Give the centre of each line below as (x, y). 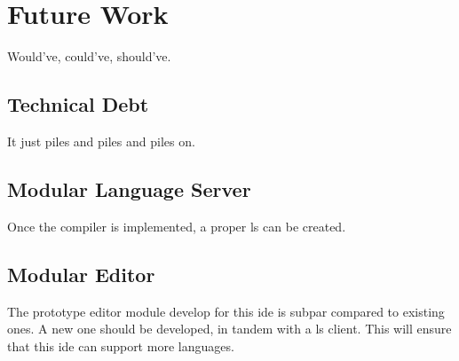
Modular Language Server (129, 188)
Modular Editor (81, 274)
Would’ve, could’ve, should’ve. (89, 56)
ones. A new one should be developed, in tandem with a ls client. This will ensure (229, 329)
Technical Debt (78, 104)
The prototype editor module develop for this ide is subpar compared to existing (226, 311)
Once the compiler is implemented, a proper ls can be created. (177, 226)
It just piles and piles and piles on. (101, 141)
